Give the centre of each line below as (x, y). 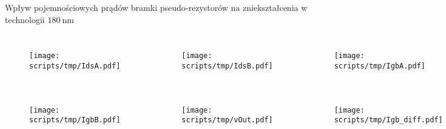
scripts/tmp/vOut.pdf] (227, 120)
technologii (25, 19)
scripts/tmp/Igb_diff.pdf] (388, 120)
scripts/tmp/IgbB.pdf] (75, 120)
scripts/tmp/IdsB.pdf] (227, 66)
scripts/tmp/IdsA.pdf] (75, 66)
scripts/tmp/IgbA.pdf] (380, 66)
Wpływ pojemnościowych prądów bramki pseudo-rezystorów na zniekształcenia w (156, 7)
